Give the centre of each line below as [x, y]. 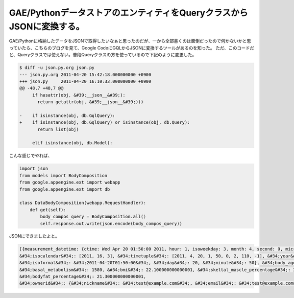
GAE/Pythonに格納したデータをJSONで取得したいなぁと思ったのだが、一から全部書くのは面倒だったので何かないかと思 [130, 41]
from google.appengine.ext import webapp [70, 183]
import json [34, 169]
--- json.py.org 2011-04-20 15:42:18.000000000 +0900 [85, 74]
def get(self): [48, 210]
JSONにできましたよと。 [34, 236]
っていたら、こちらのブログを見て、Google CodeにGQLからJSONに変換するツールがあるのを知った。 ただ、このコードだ [132, 48]
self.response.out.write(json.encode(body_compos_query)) [111, 223]
